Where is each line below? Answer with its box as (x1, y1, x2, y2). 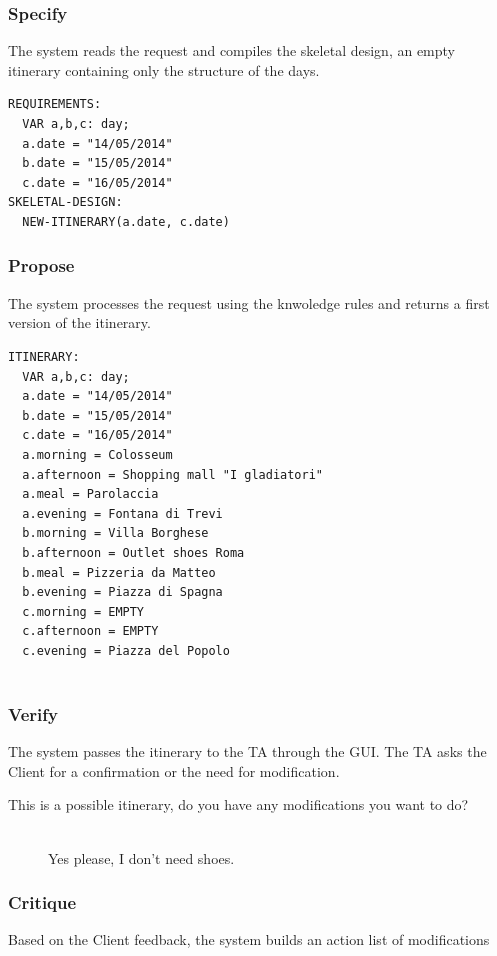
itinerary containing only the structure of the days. (8, 59, 320, 80)
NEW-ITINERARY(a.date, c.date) (22, 214, 230, 229)
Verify (8, 701, 58, 726)
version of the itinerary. (8, 312, 151, 333)
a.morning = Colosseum (22, 447, 173, 462)
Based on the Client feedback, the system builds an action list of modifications (8, 929, 490, 950)
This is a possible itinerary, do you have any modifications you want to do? (8, 794, 469, 815)
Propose (8, 253, 75, 278)
